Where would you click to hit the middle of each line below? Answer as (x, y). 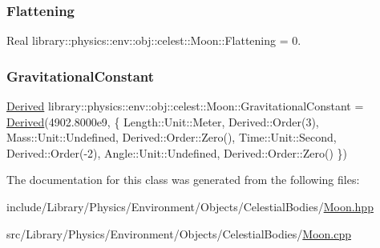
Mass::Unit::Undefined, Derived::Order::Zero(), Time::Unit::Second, (172, 137)
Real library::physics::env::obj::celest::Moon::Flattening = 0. (154, 40)
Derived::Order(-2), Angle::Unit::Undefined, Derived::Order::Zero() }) (177, 152)
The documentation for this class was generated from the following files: (183, 180)
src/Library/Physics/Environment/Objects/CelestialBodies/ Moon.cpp (179, 233)
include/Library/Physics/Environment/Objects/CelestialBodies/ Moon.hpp (190, 206)
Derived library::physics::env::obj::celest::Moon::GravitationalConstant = (185, 106)
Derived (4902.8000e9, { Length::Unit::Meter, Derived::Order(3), (163, 121)
